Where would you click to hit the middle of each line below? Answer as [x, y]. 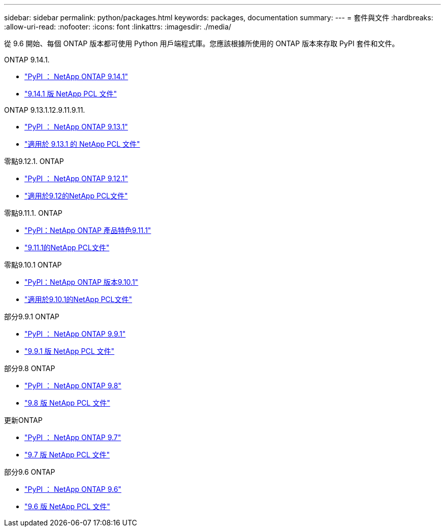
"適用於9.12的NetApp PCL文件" [76, 196]
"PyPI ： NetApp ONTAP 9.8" [73, 386]
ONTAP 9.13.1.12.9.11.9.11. [45, 110]
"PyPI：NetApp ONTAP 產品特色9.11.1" [88, 230]
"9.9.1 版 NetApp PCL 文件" [70, 351]
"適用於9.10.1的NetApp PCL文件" [78, 299]
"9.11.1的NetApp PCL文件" [67, 247]
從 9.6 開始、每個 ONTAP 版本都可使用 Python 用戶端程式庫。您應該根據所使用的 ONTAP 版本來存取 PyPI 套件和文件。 [202, 43]
